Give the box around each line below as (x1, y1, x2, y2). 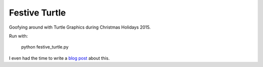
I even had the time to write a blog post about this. (9, 55, 110, 61)
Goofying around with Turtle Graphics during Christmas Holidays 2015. (9, 24, 151, 30)
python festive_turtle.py (21, 44, 69, 50)
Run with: (9, 33, 28, 39)
